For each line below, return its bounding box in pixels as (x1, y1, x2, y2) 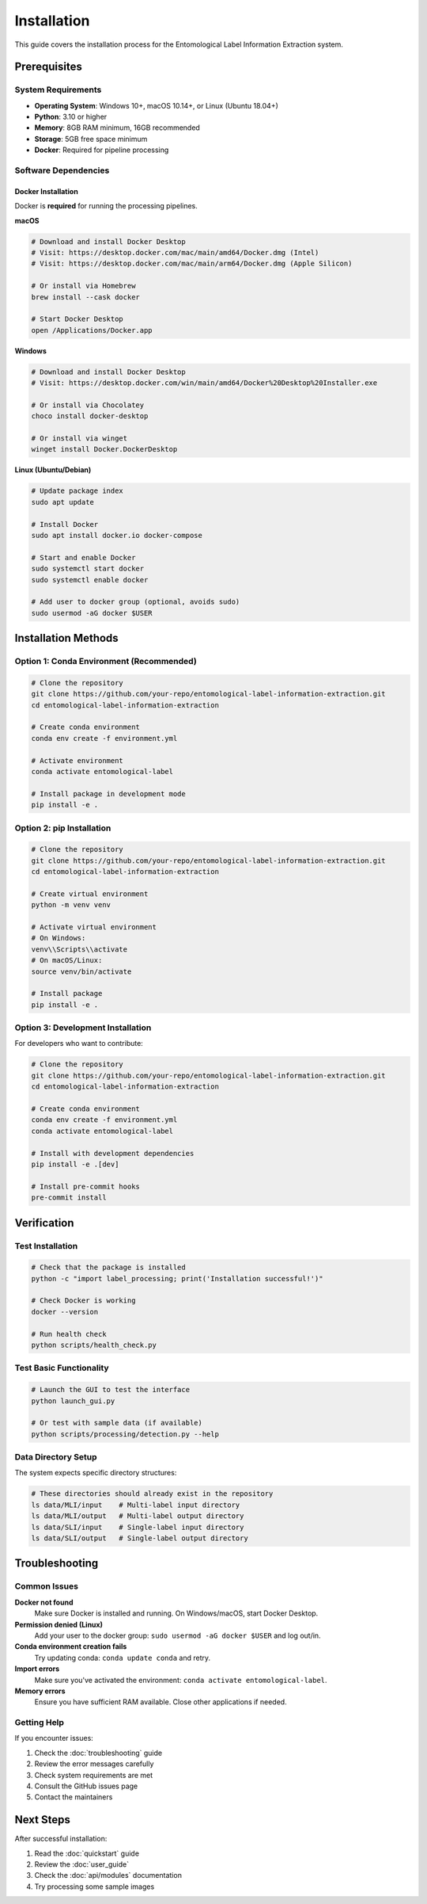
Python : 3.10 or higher (34, 112, 108, 122)
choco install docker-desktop (31, 412, 149, 421)
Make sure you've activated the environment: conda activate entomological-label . (34, 1675, 327, 1685)
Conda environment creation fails (14, 1642, 127, 1651)
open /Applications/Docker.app (31, 326, 153, 334)
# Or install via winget (31, 434, 128, 443)
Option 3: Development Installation (14, 1022, 152, 1033)
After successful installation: (14, 1834, 108, 1844)
